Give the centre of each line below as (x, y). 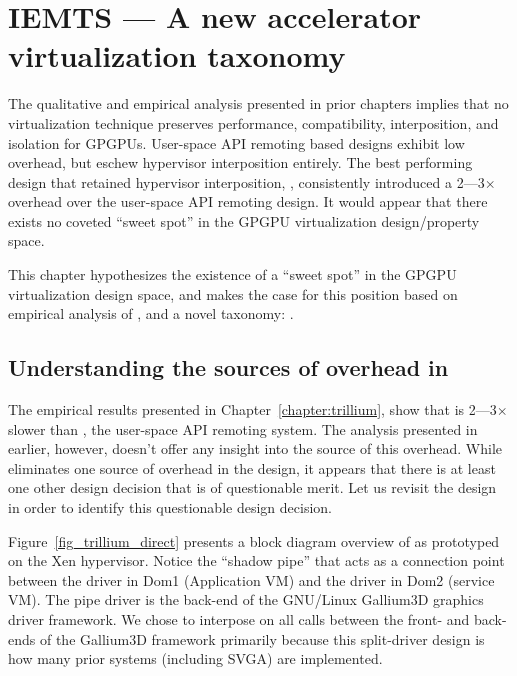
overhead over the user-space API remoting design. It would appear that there (248, 201)
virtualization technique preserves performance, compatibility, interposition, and (253, 122)
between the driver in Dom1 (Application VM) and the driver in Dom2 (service (251, 579)
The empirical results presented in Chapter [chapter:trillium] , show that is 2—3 (252, 409)
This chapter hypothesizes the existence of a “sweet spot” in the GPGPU (232, 274)
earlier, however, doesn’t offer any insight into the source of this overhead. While (255, 448)
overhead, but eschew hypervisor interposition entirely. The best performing (240, 162)
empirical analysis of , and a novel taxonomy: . (151, 313)
